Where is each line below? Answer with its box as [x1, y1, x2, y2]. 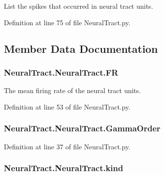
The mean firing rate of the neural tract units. [4, 85, 141, 95]
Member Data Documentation [4, 41, 158, 56]
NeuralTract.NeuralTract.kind [4, 162, 123, 174]
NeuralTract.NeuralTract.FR [4, 66, 119, 78]
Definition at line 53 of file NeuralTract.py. [4, 101, 131, 111]
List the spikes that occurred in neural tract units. [4, 1, 153, 11]
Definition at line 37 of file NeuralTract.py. [4, 141, 131, 151]
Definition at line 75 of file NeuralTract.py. [4, 17, 131, 27]
